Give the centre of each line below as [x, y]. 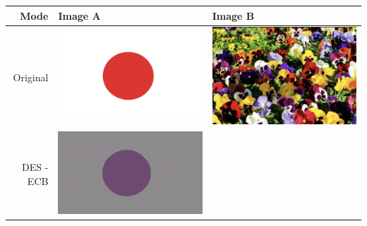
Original [31, 77]
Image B [233, 15]
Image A [79, 15]
